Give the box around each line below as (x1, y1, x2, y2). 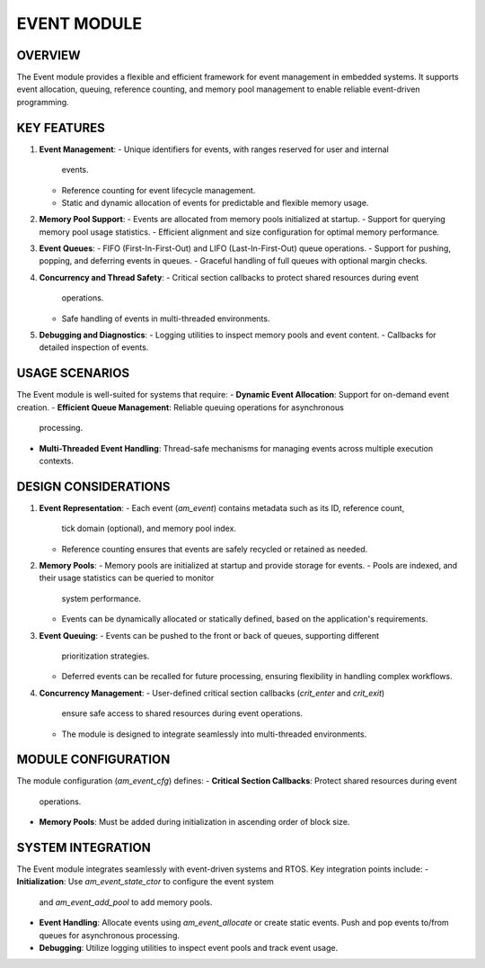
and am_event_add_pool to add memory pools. (39, 896, 213, 908)
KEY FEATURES (16, 120, 105, 135)
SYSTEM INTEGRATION (16, 840, 152, 855)
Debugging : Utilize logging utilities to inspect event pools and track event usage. (39, 943, 339, 954)
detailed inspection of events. (39, 342, 149, 353)
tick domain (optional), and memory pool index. (61, 523, 237, 534)
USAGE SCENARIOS (16, 365, 130, 381)
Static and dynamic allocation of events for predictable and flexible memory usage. (61, 197, 369, 208)
